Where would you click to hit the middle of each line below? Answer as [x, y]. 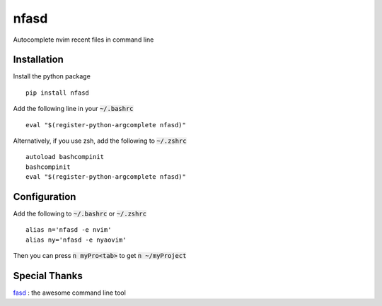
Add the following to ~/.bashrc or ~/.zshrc [80, 214]
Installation [38, 60]
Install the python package [52, 76]
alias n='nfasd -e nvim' [69, 230]
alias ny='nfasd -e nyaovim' [76, 240]
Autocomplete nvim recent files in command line [83, 40]
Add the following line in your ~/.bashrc [73, 109]
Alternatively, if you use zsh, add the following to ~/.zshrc [100, 141]
